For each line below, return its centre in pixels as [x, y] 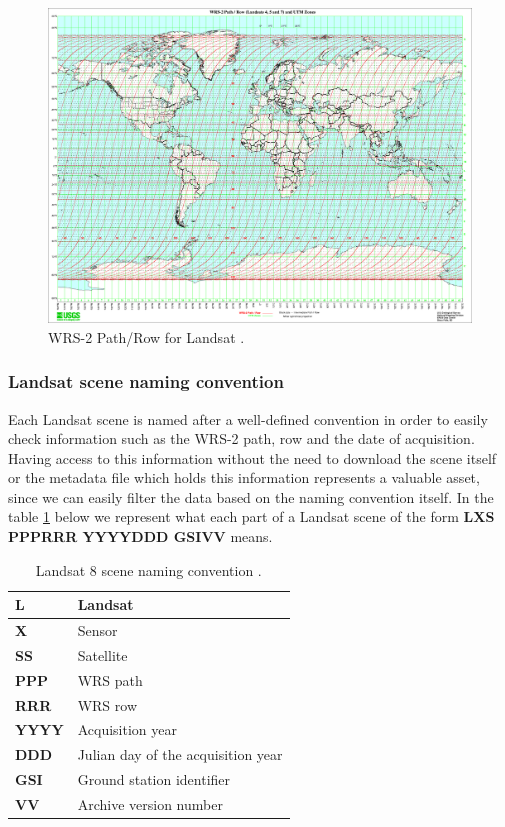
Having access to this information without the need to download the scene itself [252, 457]
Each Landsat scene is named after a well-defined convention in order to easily [248, 418]
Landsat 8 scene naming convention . [148, 569]
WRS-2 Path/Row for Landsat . [146, 336]
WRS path [110, 679]
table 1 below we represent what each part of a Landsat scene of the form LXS [251, 516]
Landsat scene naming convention [146, 381]
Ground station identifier [154, 779]
